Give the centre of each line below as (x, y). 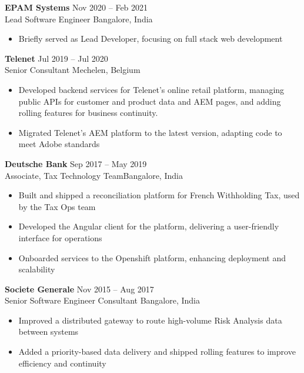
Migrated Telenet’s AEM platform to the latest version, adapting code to (150, 132)
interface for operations (60, 237)
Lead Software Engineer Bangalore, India (79, 19)
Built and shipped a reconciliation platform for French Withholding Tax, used (159, 195)
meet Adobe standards (59, 144)
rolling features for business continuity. (88, 113)
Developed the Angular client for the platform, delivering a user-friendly (149, 226)
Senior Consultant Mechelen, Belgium (73, 70)
